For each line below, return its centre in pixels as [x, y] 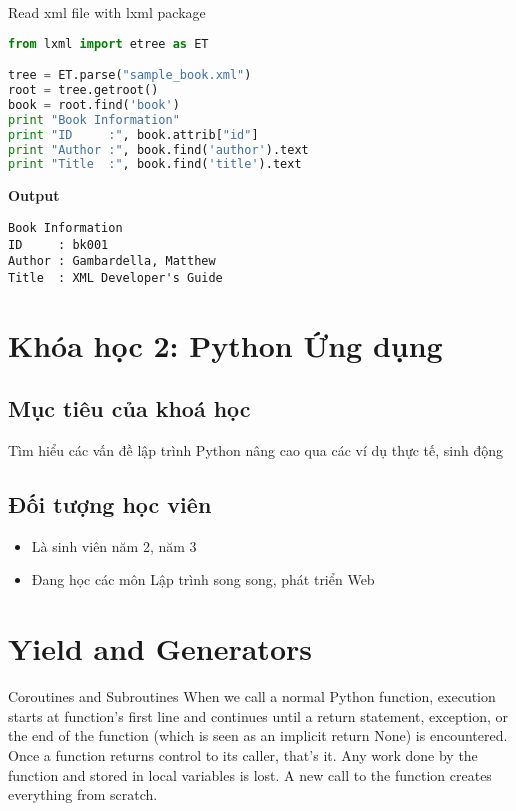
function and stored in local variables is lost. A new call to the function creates [250, 774]
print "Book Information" [94, 119]
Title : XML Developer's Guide [115, 277]
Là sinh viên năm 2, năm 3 [114, 545]
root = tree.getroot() [83, 90]
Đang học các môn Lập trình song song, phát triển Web [203, 579]
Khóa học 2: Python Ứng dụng [225, 344]
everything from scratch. [83, 794]
